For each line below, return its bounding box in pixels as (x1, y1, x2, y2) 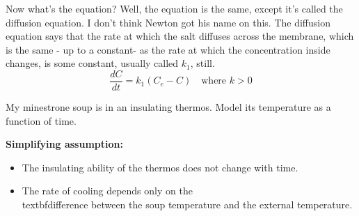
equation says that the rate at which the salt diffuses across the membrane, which (6, 29, 354, 43)
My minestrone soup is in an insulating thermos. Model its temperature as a (6, 100, 331, 114)
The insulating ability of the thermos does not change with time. (22, 160, 298, 174)
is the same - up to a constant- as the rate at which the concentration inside (6, 42, 330, 56)
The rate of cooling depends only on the (22, 183, 193, 198)
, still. (190, 56, 215, 70)
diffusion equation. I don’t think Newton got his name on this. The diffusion (6, 15, 331, 29)
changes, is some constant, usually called (6, 56, 179, 70)
